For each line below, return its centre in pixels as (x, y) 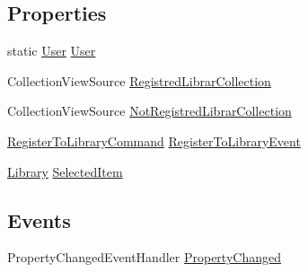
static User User (52, 51)
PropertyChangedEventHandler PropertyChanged (144, 257)
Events (39, 219)
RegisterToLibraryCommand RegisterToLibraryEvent (154, 140)
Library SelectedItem (65, 171)
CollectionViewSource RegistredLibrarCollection (139, 80)
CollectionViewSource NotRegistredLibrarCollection (150, 111)
